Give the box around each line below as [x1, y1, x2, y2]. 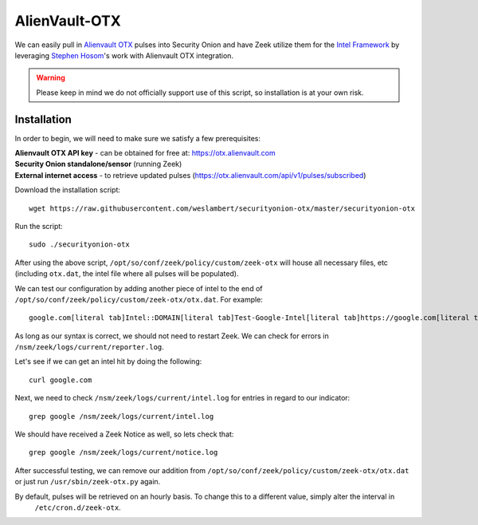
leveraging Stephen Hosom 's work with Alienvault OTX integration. [14, 50, 234, 60]
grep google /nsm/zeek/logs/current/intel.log [29, 412, 214, 420]
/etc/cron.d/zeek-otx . [34, 503, 121, 512]
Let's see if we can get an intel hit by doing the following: [14, 357, 202, 366]
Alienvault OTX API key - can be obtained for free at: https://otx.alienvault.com [14, 148, 276, 158]
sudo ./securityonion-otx [29, 240, 131, 249]
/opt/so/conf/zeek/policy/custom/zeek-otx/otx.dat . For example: [14, 294, 263, 304]
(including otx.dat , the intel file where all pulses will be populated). [14, 269, 239, 278]
